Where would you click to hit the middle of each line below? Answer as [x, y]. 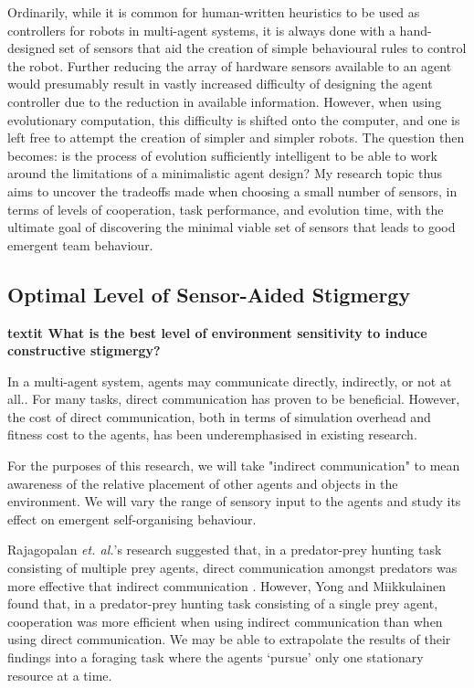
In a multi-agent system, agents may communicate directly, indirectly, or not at [230, 381]
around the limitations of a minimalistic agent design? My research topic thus [225, 173]
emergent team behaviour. [80, 244]
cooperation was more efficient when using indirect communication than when [225, 621]
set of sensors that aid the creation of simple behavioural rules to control [263, 48]
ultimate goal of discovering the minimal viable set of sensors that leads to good [232, 227]
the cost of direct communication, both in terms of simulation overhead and [219, 416]
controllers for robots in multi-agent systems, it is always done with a [201, 30]
